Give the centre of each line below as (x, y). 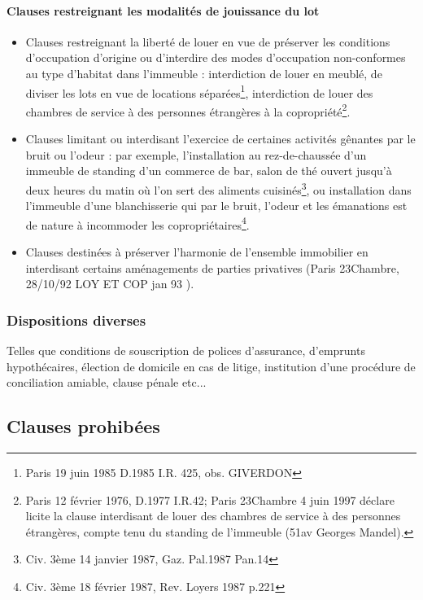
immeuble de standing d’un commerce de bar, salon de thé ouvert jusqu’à (209, 171)
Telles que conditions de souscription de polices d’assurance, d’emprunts (186, 350)
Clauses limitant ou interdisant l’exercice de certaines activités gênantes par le (220, 139)
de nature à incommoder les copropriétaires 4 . (137, 223)
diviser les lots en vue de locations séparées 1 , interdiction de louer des (199, 91)
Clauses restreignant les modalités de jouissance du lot (163, 10)
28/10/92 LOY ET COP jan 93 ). (110, 284)
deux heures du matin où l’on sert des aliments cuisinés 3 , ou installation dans (218, 188)
